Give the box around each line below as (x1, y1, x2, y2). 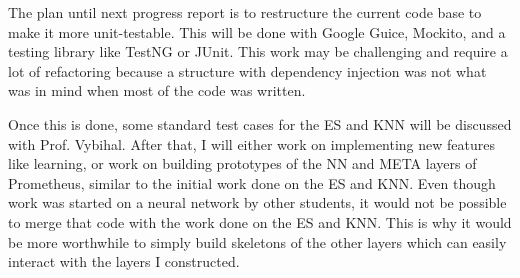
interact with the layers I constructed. (8, 251, 240, 272)
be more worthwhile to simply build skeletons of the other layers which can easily (8, 231, 507, 252)
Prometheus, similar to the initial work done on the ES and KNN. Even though (8, 172, 496, 193)
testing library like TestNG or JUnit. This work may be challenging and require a (8, 41, 508, 62)
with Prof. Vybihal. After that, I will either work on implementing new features (8, 133, 496, 154)
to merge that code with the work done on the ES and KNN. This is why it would (8, 211, 512, 232)
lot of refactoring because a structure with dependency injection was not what (8, 60, 487, 81)
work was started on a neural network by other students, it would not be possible (8, 192, 507, 213)
